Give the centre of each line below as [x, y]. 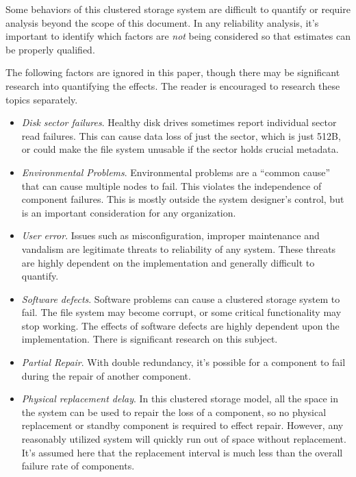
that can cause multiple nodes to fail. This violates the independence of [171, 185]
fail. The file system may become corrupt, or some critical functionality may [181, 312]
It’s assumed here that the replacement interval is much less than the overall [182, 452]
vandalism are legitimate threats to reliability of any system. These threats [179, 248]
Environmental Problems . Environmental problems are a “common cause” [176, 172]
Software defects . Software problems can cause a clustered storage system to [181, 298]
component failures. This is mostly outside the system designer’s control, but [183, 199]
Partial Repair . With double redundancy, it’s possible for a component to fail [183, 362]
